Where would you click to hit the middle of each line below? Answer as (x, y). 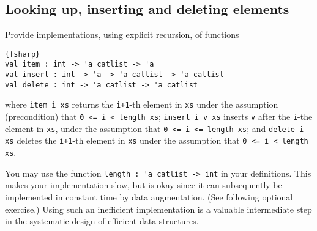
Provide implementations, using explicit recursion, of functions (122, 35)
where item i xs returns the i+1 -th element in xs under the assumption (142, 104)
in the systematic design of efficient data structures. (102, 221)
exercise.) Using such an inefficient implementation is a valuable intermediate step (158, 209)
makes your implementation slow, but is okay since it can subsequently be (144, 185)
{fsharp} (23, 54)
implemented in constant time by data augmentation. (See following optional (149, 196)
